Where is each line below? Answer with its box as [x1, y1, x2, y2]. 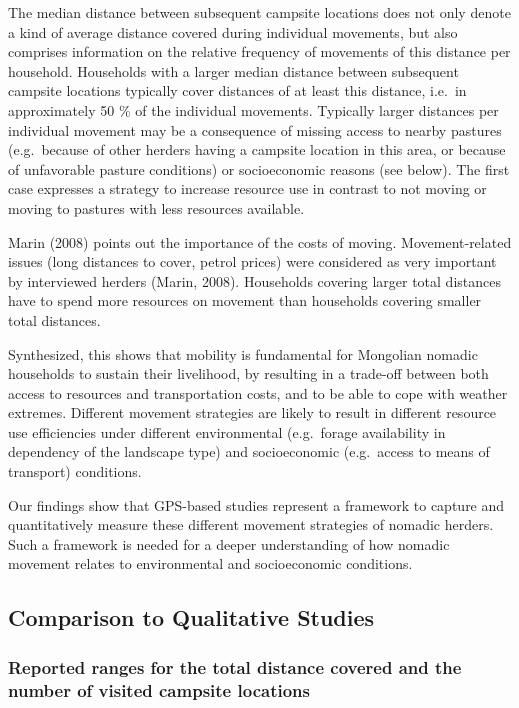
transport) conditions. [8, 461, 142, 482]
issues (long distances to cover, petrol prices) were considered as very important [8, 251, 497, 272]
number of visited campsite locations [8, 677, 310, 702]
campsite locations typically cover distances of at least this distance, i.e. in [8, 80, 467, 101]
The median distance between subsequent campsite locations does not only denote [8, 2, 511, 22]
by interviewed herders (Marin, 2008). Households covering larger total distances [8, 270, 501, 291]
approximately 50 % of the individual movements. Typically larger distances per [8, 99, 499, 120]
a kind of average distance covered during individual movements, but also [8, 21, 458, 42]
